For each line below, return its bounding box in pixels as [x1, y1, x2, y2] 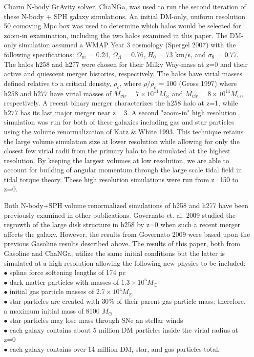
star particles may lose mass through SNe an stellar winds [9, 315, 183, 325]
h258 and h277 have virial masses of [4, 88, 111, 98]
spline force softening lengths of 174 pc [9, 267, 126, 277]
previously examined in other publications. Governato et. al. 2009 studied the [4, 210, 236, 220]
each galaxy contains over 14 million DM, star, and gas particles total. [9, 343, 220, 354]
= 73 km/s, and [158, 49, 206, 59]
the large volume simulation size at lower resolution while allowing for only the [4, 136, 240, 146]
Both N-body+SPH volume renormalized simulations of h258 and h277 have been [4, 200, 248, 210]
